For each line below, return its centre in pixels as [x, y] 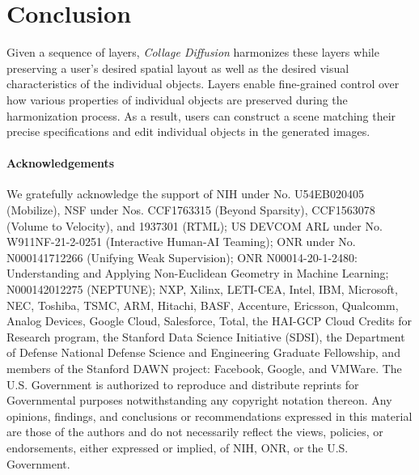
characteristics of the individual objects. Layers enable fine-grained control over [203, 84]
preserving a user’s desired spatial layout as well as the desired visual [178, 68]
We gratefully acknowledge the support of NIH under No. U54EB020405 [185, 194]
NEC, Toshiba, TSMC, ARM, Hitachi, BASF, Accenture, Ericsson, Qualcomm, [203, 305]
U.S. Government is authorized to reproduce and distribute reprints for [183, 384]
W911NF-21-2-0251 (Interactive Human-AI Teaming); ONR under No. [181, 242]
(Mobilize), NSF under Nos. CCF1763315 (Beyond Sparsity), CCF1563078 [191, 210]
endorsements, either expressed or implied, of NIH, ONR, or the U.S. [178, 447]
